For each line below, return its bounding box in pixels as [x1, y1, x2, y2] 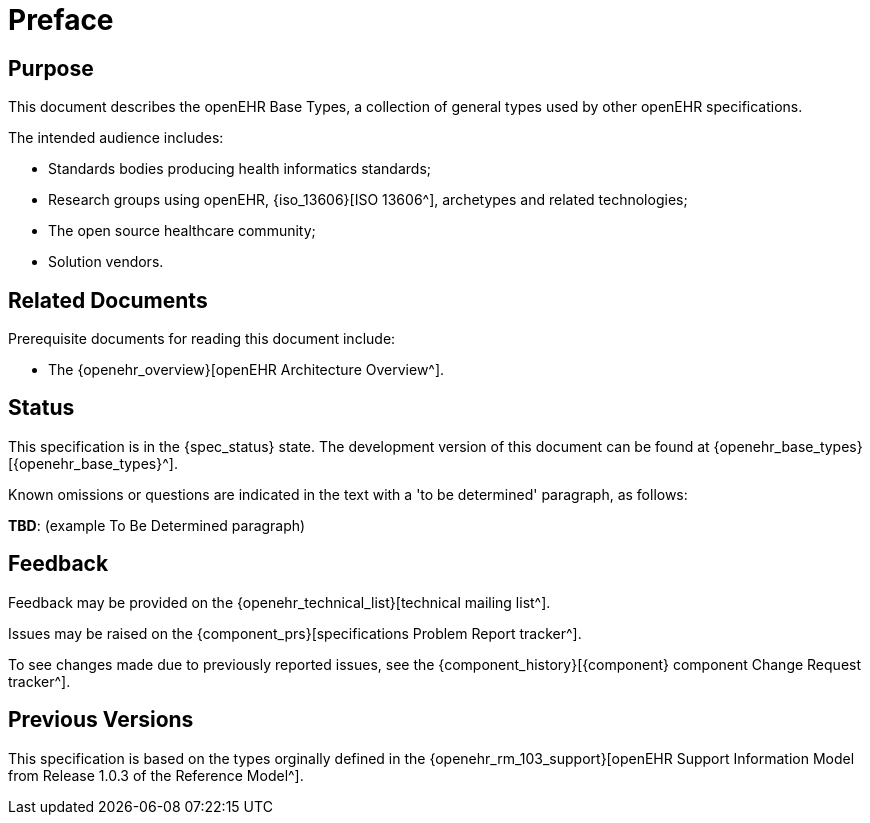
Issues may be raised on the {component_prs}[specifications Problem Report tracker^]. [8, 624, 582, 642]
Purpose [8, 55, 94, 81]
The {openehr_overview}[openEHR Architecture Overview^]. [48, 361, 445, 379]
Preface [8, 3, 114, 37]
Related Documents [8, 287, 208, 313]
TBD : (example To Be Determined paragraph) [8, 516, 306, 534]
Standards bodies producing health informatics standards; [48, 160, 431, 178]
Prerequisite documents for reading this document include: [8, 330, 396, 348]
